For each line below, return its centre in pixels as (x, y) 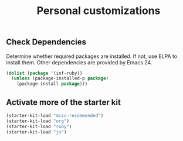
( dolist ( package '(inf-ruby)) (44, 73)
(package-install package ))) (52, 84)
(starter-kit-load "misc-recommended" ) (55, 116)
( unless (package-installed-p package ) (60, 78)
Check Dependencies (46, 42)
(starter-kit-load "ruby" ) (39, 126)
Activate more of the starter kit (64, 102)
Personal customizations (99, 11)
